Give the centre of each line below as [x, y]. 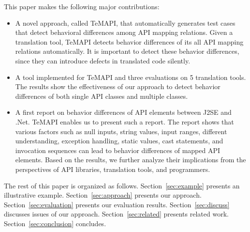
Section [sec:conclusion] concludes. [55, 223]
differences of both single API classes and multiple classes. [102, 96]
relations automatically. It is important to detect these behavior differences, [127, 51]
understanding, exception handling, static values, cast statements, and [119, 141]
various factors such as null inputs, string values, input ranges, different [121, 131]
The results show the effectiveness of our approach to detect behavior [118, 86]
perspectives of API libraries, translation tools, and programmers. [113, 169]
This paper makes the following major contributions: [82, 6]
